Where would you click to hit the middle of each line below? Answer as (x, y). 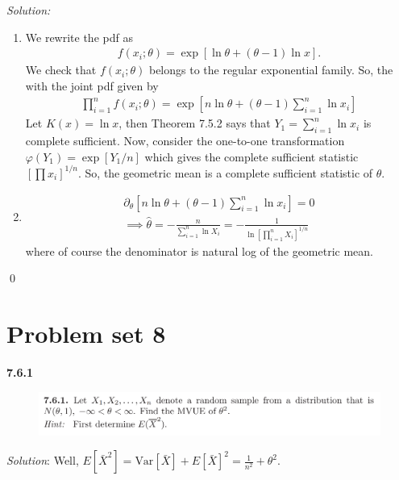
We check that (61, 70)
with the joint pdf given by (92, 85)
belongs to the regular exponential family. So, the (271, 70)
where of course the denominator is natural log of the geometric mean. (199, 250)
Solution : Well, (43, 460)
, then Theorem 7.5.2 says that (195, 123)
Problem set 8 (86, 334)
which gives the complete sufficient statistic (251, 156)
